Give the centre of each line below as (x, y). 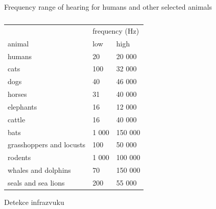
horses (17, 94)
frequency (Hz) (116, 30)
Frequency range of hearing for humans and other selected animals (108, 7)
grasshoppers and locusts (47, 145)
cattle (17, 119)
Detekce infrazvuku (34, 202)
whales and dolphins (39, 170)
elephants (22, 106)
